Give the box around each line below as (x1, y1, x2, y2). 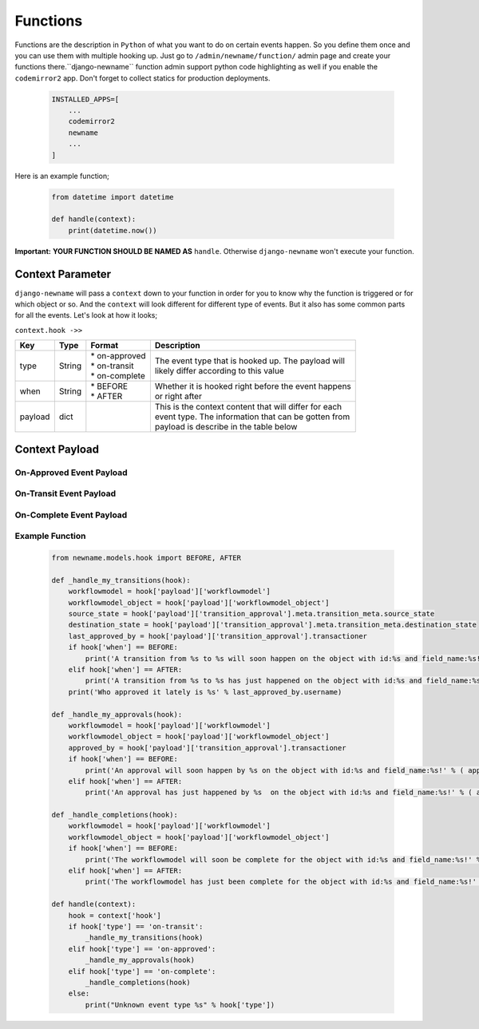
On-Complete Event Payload (14, 509, 128, 520)
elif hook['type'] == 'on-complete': (68, 967, 216, 976)
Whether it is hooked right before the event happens (154, 381, 351, 392)
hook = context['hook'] (68, 911, 161, 920)
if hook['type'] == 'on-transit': (68, 922, 204, 931)
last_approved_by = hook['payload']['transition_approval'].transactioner (68, 631, 367, 640)
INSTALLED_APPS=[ (51, 94, 120, 104)
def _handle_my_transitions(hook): (51, 576, 191, 584)
